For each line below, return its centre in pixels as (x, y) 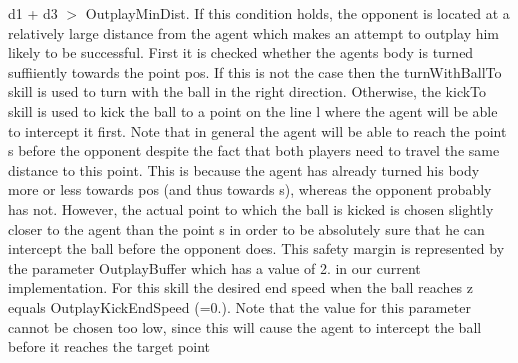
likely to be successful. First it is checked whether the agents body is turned (241, 52)
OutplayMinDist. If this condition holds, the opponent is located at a (297, 13)
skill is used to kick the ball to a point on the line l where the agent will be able (253, 110)
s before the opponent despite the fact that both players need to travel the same (254, 150)
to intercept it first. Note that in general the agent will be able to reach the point (257, 130)
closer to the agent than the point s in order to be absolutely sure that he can (246, 228)
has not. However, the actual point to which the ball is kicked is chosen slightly (251, 208)
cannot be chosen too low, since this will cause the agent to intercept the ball (245, 326)
